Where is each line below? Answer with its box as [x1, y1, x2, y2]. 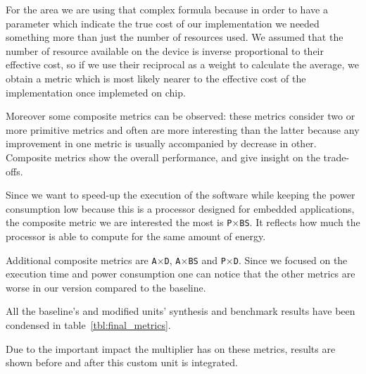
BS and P [188, 252, 226, 267]
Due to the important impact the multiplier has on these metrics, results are [6, 341, 336, 356]
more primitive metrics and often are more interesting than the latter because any [6, 122, 360, 137]
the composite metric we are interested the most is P [6, 215, 232, 230]
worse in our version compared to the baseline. [6, 280, 206, 294]
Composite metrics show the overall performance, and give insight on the [6, 149, 320, 164]
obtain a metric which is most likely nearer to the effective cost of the [6, 70, 306, 85]
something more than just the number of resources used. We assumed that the [6, 30, 343, 44]
